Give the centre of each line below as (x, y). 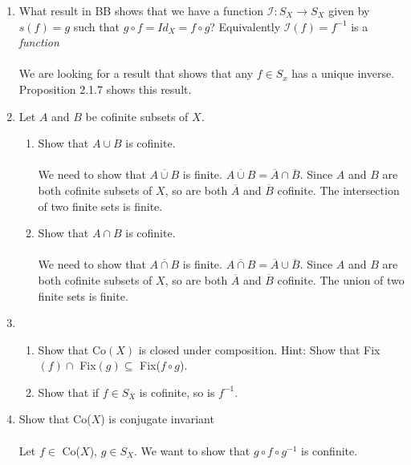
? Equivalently (245, 26)
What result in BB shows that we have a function (141, 10)
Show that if (69, 392)
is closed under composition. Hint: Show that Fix (259, 349)
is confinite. (330, 450)
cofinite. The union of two (341, 279)
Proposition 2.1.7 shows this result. (105, 89)
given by (349, 10)
